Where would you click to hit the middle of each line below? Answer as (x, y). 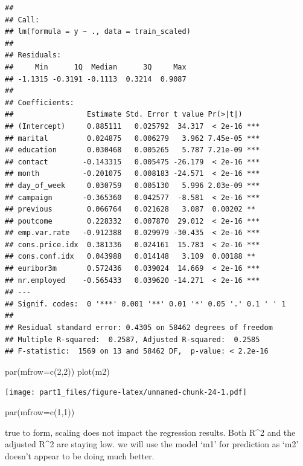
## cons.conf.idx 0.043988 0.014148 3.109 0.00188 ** (130, 257)
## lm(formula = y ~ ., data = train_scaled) (98, 32)
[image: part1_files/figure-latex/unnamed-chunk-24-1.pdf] (126, 393)
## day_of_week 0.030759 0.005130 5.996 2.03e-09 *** (132, 185)
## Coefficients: (40, 102)
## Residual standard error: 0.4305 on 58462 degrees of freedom (139, 328)
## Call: (22, 20)
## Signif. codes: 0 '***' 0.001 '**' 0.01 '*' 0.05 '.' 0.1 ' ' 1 (145, 304)
